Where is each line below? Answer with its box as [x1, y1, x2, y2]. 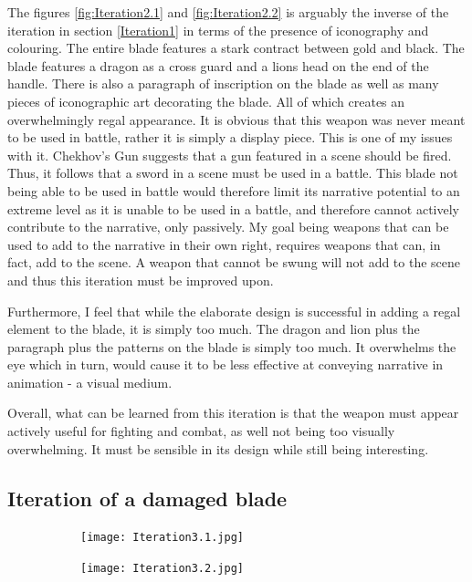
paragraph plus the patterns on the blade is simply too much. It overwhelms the [7, 337, 456, 356]
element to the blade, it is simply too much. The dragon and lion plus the [7, 319, 420, 338]
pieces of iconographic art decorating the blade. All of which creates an [7, 91, 405, 110]
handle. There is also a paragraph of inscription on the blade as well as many [7, 74, 439, 93]
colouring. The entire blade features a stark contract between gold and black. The [7, 38, 465, 57]
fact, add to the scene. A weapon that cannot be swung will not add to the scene [7, 253, 461, 272]
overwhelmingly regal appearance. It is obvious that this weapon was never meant [7, 109, 466, 129]
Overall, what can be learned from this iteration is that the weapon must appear [7, 403, 459, 422]
